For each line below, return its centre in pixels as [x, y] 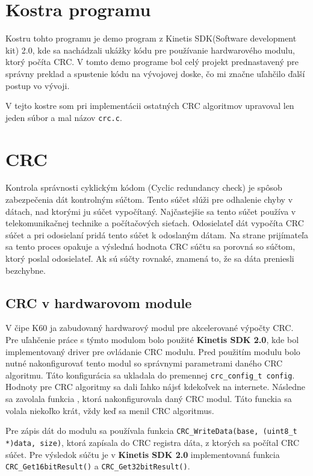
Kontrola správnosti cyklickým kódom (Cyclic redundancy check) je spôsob [144, 187]
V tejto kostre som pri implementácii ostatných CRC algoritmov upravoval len [150, 106]
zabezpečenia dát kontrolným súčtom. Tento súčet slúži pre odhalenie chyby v [149, 199]
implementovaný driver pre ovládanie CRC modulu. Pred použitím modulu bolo [153, 351]
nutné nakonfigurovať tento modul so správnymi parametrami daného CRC [144, 363]
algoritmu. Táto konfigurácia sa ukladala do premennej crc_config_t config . [150, 375]
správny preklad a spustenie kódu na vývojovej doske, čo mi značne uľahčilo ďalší [155, 73]
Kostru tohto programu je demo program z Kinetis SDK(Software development [151, 38]
